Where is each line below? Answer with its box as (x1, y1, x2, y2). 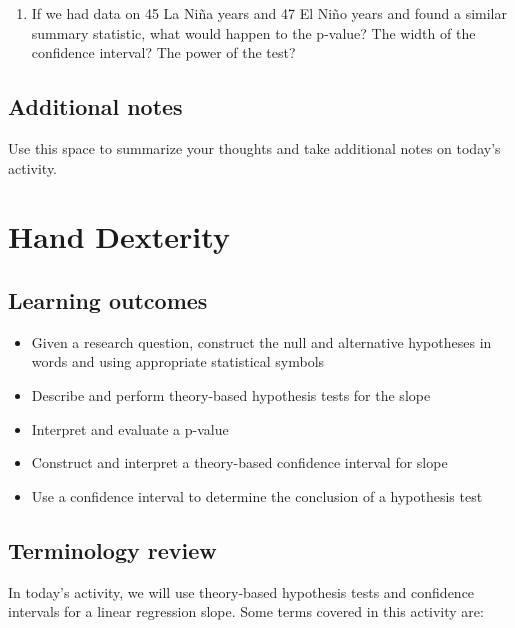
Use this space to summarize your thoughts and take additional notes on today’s (8, 137, 501, 158)
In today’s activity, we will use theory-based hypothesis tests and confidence (8, 581, 475, 602)
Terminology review (8, 534, 217, 565)
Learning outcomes (8, 284, 208, 315)
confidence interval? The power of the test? (31, 42, 296, 63)
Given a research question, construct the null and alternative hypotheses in (31, 331, 492, 352)
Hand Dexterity (8, 216, 230, 257)
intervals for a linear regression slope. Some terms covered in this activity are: (8, 601, 484, 622)
